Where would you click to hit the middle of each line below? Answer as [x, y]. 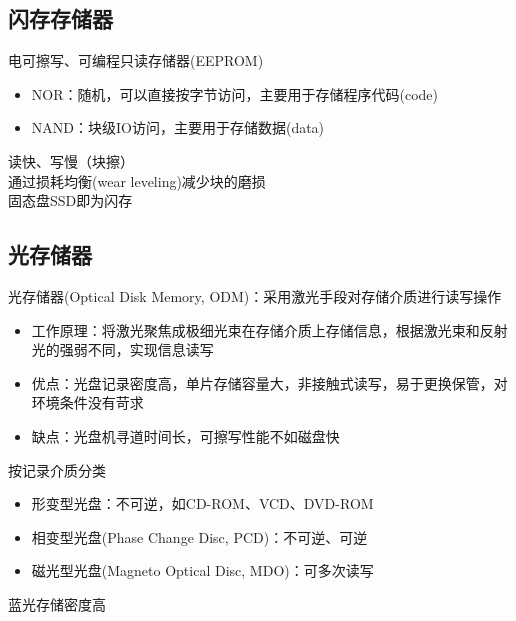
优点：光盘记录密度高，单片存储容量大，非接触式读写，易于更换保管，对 [269, 382]
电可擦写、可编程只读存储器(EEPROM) [136, 60]
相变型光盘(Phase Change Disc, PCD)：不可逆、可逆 [199, 536]
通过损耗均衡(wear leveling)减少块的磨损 [137, 180]
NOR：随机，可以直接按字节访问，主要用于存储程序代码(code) [234, 93]
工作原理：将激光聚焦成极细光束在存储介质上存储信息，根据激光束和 [255, 329]
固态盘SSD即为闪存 [70, 200]
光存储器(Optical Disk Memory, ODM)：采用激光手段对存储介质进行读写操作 [255, 295]
